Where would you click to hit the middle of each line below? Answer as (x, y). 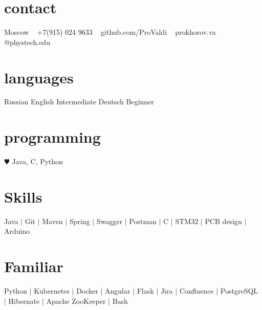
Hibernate (24, 301)
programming (52, 137)
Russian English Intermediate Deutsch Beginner (79, 102)
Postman (143, 221)
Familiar (34, 266)
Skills (23, 196)
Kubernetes (52, 291)
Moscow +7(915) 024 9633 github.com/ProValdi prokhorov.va (110, 32)
